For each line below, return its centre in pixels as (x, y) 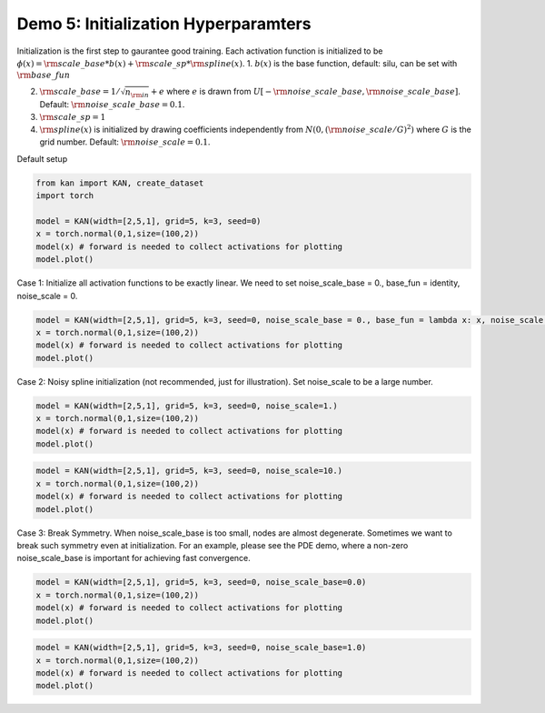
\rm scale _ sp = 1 (73, 117)
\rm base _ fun (44, 75)
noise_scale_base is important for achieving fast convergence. (134, 558)
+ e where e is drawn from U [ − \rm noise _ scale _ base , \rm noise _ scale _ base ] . (305, 91)
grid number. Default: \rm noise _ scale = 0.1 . (125, 142)
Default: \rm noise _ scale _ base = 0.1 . (112, 105)
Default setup (42, 158)
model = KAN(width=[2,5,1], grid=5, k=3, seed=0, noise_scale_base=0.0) (201, 582)
